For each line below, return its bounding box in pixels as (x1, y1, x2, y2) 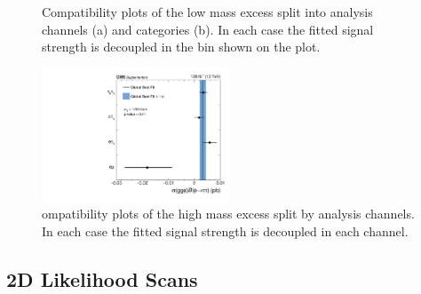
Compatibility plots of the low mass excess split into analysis (42, 3, 373, 20)
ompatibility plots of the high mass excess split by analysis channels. (42, 204, 415, 223)
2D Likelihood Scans (6, 265, 198, 292)
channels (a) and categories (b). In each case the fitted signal (42, 20, 374, 38)
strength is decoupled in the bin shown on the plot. (42, 37, 321, 56)
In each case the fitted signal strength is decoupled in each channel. (42, 221, 409, 240)
